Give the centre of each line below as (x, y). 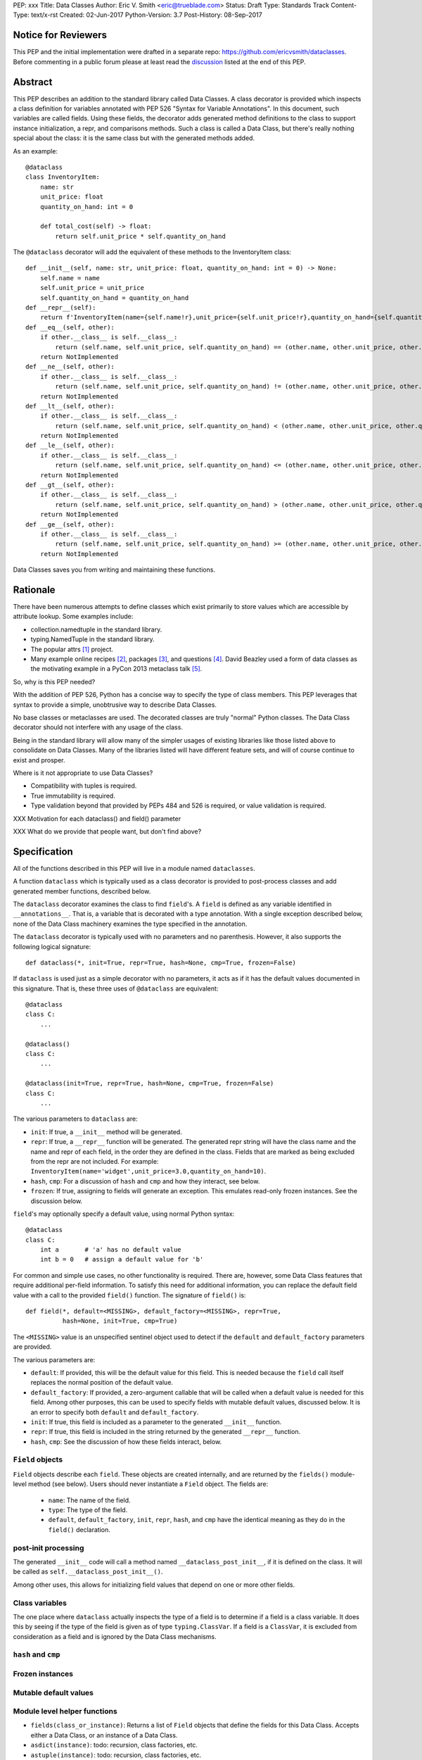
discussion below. (57, 1201)
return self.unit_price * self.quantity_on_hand (141, 236)
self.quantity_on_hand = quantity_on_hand (114, 298)
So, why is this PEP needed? (54, 681)
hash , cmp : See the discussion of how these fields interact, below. (126, 1441)
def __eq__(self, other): (70, 327)
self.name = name (70, 278)
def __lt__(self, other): (70, 406)
